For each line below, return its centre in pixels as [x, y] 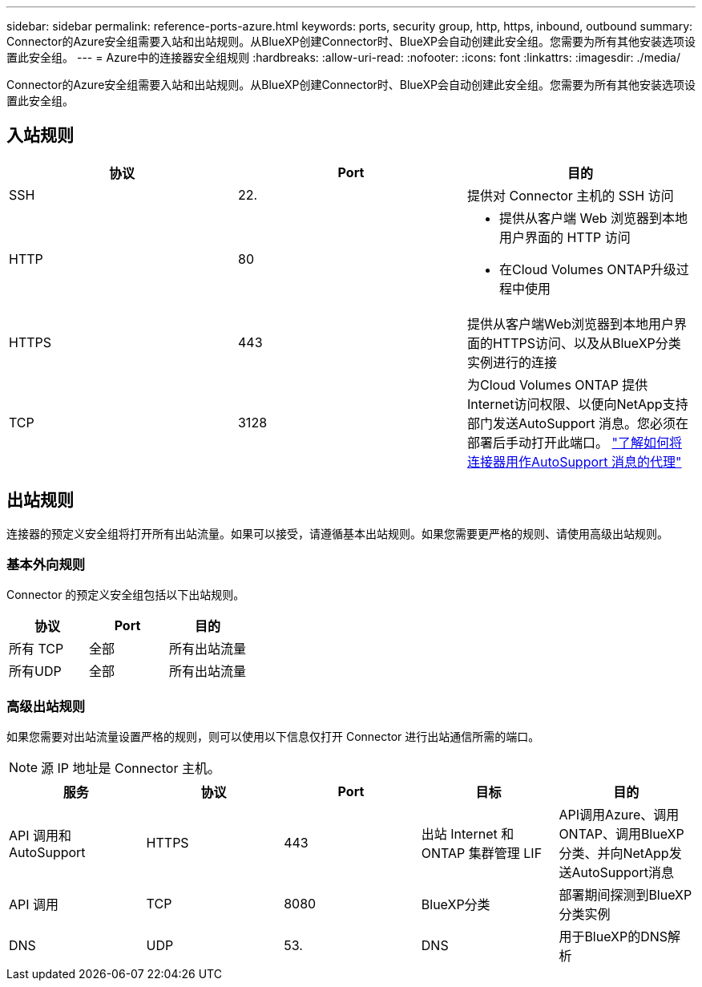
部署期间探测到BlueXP [625, 895]
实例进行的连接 [512, 362]
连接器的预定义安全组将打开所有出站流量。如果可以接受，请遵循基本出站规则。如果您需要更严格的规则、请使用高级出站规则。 [337, 533]
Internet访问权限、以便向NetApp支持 [577, 404]
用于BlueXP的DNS [613, 937]
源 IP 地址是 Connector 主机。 [131, 769]
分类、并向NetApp [614, 854]
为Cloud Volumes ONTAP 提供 [557, 384]
